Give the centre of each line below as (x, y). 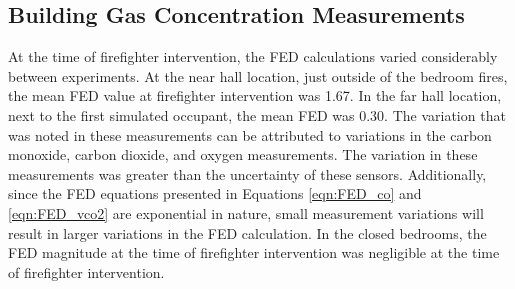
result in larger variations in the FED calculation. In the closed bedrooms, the (247, 232)
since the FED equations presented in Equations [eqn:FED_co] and (215, 193)
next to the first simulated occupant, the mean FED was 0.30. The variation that (257, 114)
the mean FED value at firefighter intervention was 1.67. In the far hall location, (255, 95)
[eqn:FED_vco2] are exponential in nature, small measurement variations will (246, 212)
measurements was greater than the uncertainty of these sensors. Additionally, (247, 173)
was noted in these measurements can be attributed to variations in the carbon (250, 134)
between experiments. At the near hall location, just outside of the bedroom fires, (258, 75)
